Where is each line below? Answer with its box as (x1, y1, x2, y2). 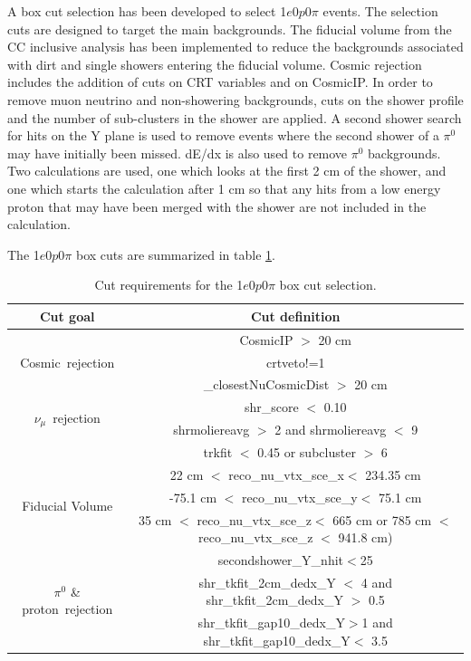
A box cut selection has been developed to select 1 (7, 2, 287, 20)
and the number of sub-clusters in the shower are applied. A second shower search (7, 108, 462, 127)
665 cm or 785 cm (332, 510, 432, 529)
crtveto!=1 (265, 352, 325, 371)
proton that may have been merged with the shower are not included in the (7, 196, 427, 216)
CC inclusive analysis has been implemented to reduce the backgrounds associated (7, 37, 464, 56)
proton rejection (22, 599, 113, 618)
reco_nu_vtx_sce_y (242, 487, 358, 506)
